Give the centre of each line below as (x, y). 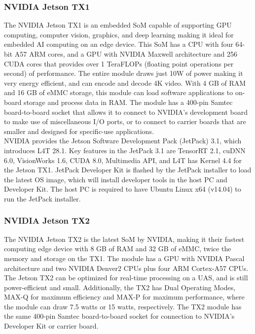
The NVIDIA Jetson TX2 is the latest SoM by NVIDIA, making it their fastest (124, 239)
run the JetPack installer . (42, 198)
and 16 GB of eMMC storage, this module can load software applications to (119, 92)
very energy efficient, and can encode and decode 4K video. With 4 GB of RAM (125, 83)
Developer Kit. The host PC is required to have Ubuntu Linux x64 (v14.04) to (123, 189)
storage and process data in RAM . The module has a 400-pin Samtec (128, 102)
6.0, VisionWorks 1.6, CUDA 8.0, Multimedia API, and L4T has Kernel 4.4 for (123, 160)
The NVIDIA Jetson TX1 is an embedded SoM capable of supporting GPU (118, 25)
